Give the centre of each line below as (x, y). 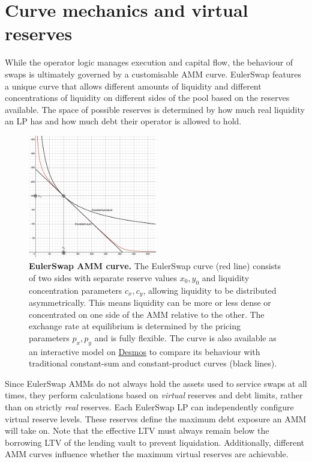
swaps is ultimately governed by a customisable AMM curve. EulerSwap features (153, 74)
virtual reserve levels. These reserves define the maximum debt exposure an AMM (156, 418)
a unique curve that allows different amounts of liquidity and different (133, 86)
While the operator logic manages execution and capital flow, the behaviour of (149, 62)
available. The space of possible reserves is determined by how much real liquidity (155, 109)
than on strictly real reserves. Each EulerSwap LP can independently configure (149, 406)
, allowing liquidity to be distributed (210, 290)
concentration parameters (76, 290)
